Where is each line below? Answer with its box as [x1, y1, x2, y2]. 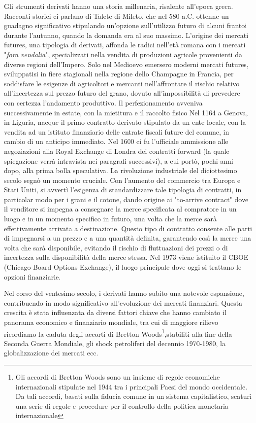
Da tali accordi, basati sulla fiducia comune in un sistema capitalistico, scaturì [15, 391, 252, 401]
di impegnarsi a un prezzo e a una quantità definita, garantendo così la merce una [4, 233, 251, 243]
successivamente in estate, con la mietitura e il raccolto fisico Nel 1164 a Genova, [4, 107, 248, 117]
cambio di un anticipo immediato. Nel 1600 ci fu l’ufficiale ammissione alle [4, 136, 228, 146]
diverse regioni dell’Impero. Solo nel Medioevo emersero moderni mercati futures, [4, 59, 249, 69]
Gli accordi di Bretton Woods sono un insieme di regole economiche [15, 372, 220, 382]
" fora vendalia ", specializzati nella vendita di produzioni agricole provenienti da [4, 49, 242, 59]
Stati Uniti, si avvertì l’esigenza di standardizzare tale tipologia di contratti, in [4, 184, 242, 195]
